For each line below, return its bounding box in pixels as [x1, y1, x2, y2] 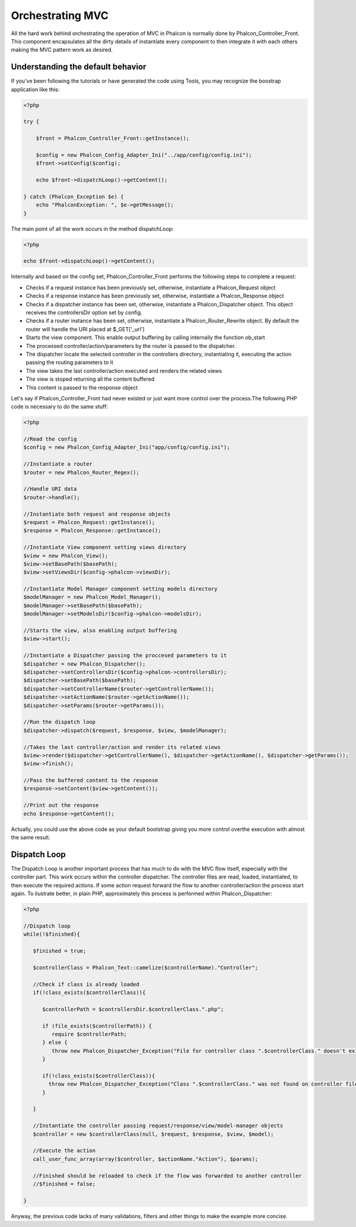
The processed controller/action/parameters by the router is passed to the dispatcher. [26, 342, 236, 349]
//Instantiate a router [23, 461, 93, 467]
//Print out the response [23, 802, 99, 809]
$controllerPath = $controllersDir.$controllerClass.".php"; [42, 1006, 224, 1012]
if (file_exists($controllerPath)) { [42, 1022, 152, 1029]
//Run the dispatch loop [23, 718, 96, 726]
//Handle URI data [23, 485, 77, 492]
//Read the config [23, 436, 77, 443]
